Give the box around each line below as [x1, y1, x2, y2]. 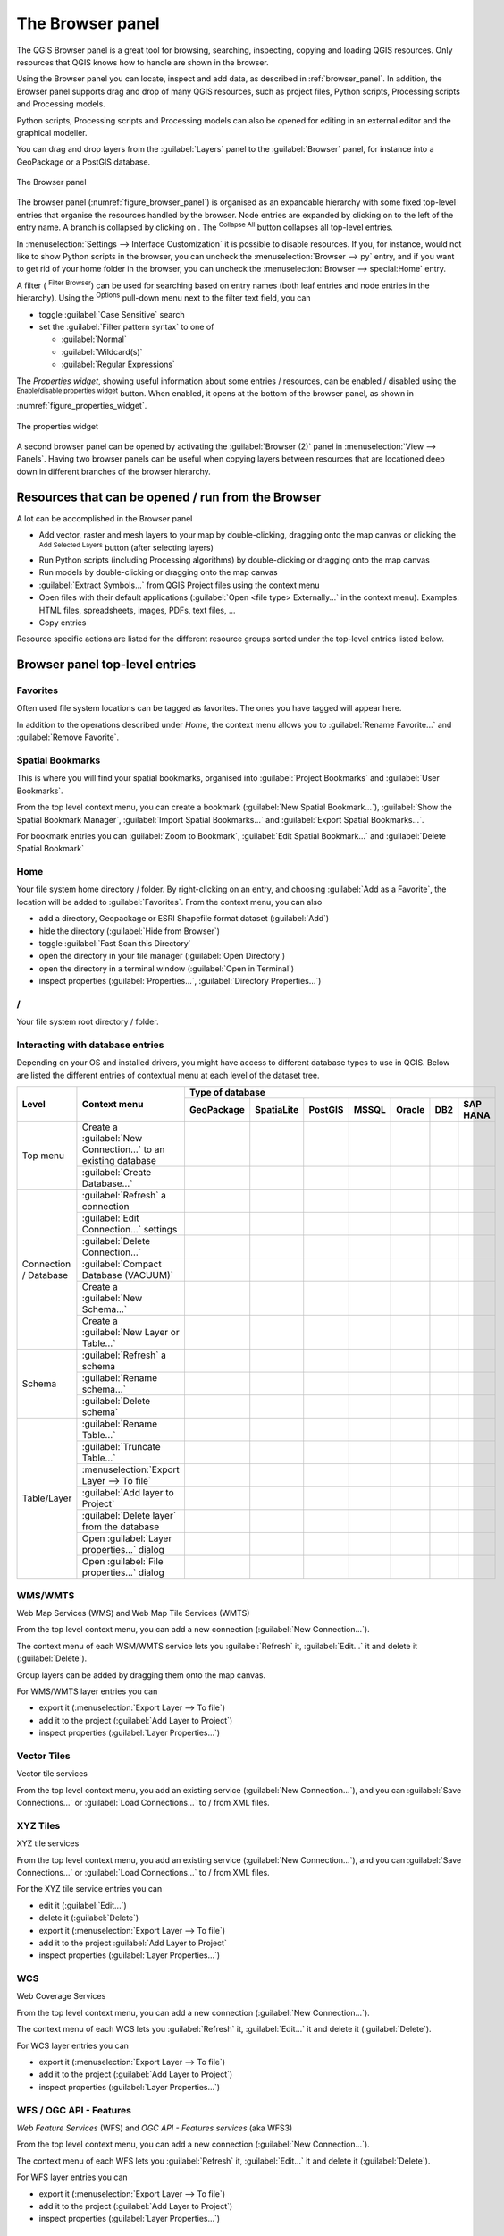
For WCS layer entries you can [16, 2040, 130, 2051]
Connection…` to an [81, 1143, 165, 1156]
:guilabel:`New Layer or [81, 1326, 180, 1339]
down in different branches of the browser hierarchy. [16, 466, 212, 477]
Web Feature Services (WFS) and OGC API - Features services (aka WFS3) [16, 2122, 293, 2133]
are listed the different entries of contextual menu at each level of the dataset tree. [16, 1070, 320, 1080]
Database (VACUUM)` [81, 1269, 174, 1282]
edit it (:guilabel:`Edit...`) [38, 1900, 127, 1910]
